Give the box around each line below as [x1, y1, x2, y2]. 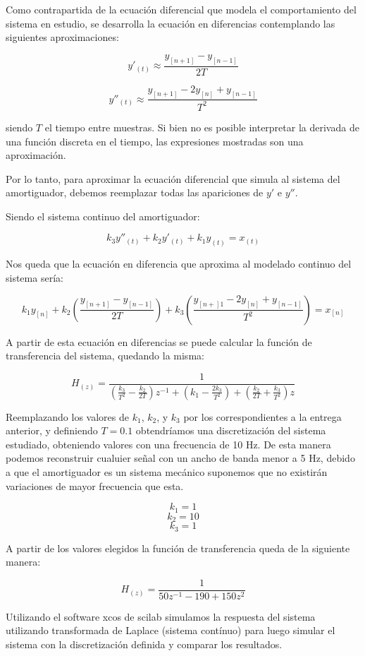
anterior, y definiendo [6, 423, 98, 438]
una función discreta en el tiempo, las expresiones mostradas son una [6, 133, 304, 148]
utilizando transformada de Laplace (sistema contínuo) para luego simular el [6, 623, 335, 638]
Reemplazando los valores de [6, 409, 129, 424]
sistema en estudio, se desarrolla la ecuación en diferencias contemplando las [6, 16, 335, 30]
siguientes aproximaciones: [6, 30, 119, 44]
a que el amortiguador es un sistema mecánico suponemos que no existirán [6, 464, 328, 479]
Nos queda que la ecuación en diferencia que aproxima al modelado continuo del [6, 256, 352, 271]
